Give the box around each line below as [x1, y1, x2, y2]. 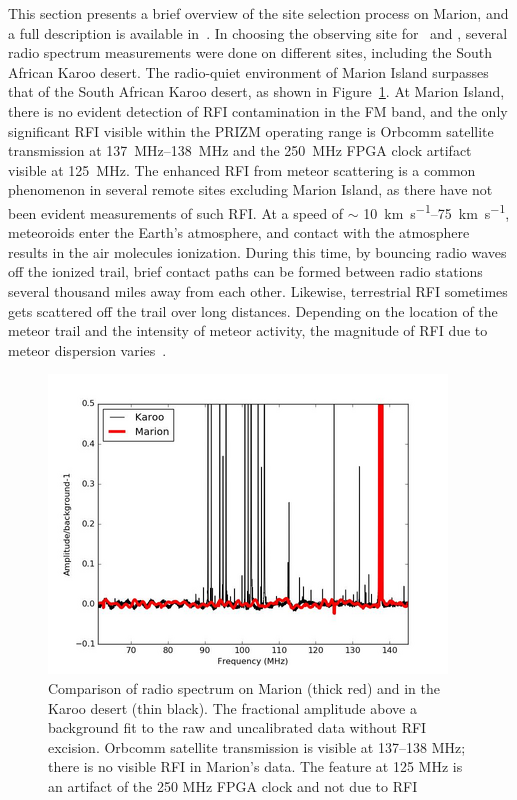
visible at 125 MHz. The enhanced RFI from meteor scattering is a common [8, 159, 476, 180]
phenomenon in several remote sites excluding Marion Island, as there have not [8, 179, 493, 200]
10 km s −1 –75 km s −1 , [363, 199, 510, 223]
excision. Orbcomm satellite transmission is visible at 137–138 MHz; [48, 736, 466, 757]
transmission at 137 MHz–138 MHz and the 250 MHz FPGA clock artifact [8, 140, 472, 161]
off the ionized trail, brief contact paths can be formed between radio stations [8, 261, 483, 282]
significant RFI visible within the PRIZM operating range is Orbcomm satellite [8, 120, 494, 141]
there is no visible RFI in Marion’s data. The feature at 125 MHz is [48, 756, 463, 777]
